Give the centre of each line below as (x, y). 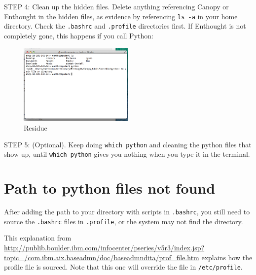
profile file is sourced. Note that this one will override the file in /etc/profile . (123, 267)
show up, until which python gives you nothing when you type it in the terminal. (127, 154)
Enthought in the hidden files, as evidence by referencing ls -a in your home (121, 16)
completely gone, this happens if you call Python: (79, 35)
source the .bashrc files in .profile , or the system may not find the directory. (124, 221)
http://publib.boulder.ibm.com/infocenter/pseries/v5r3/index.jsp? (104, 248)
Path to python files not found (110, 188)
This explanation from (38, 238)
